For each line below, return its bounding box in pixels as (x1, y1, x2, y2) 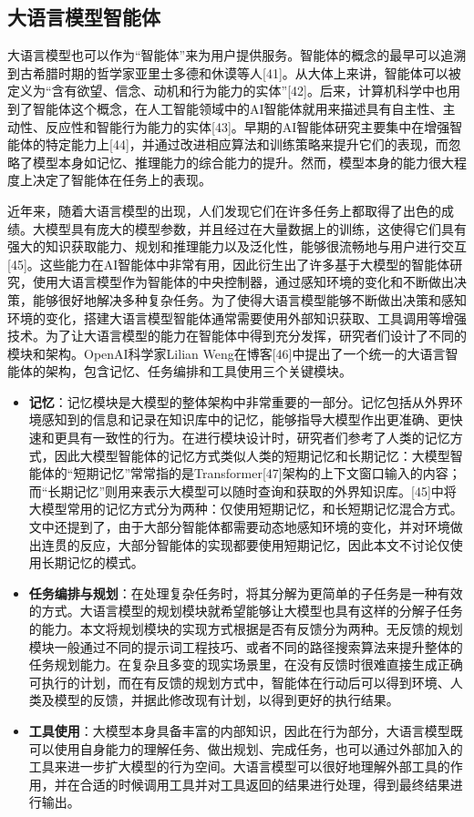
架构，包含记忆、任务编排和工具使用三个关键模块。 (45, 362, 352, 381)
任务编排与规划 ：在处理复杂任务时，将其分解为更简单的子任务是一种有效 (28, 583, 463, 602)
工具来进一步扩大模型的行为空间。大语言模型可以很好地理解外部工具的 (28, 757, 450, 776)
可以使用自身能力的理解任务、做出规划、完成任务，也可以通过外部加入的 (28, 739, 463, 758)
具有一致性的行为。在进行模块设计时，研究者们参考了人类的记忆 (67, 428, 450, 447)
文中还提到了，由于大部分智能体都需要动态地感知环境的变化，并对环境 (28, 517, 450, 536)
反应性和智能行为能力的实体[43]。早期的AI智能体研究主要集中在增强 (45, 117, 450, 136)
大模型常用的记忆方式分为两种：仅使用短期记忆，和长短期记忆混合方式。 (28, 499, 463, 518)
